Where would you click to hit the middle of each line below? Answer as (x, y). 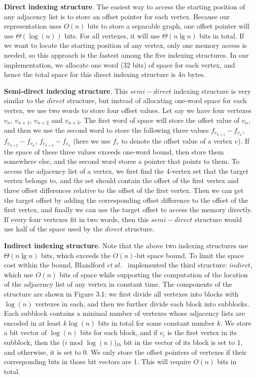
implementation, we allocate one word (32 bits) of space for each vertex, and (120, 64)
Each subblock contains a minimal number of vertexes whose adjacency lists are (125, 313)
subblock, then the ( (35, 342)
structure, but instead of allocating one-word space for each (157, 100)
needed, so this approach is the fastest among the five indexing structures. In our (127, 55)
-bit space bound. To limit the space (189, 255)
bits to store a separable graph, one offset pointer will (168, 26)
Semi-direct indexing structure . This (66, 91)
